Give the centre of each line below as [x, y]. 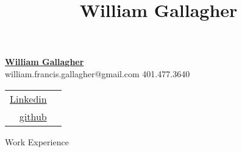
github [33, 116]
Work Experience [37, 141]
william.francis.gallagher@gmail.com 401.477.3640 [98, 73]
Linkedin [28, 98]
